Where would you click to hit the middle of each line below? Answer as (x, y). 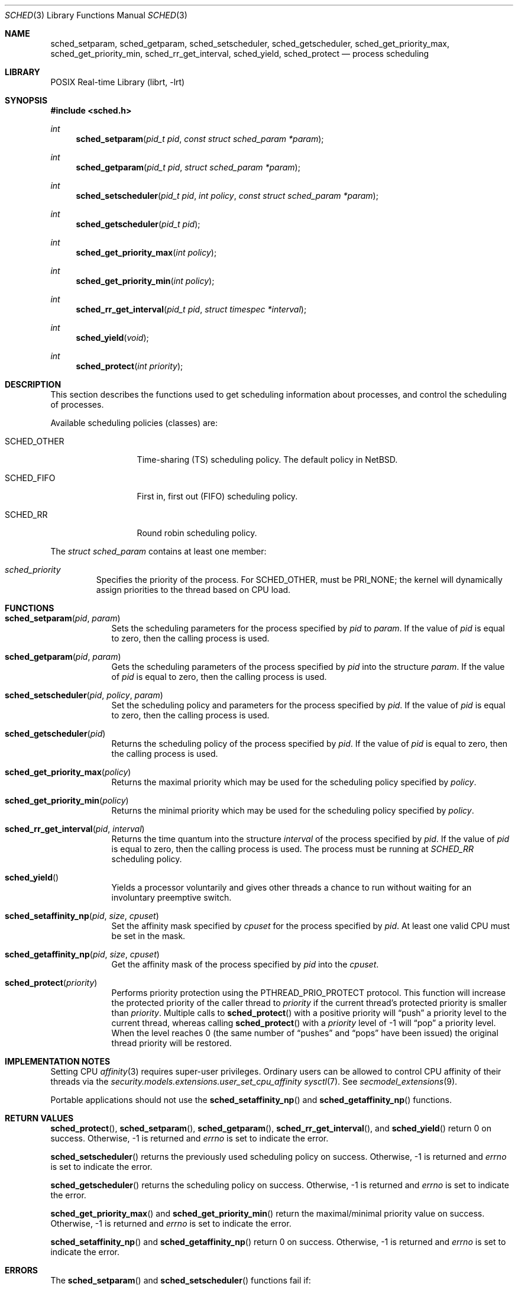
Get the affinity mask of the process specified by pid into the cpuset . (245, 964)
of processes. (77, 404)
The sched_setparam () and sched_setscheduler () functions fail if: (181, 1280)
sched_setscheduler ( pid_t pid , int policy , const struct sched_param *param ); (227, 196)
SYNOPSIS (26, 100)
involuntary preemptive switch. (171, 897)
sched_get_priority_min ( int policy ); (145, 281)
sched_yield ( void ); (112, 338)
